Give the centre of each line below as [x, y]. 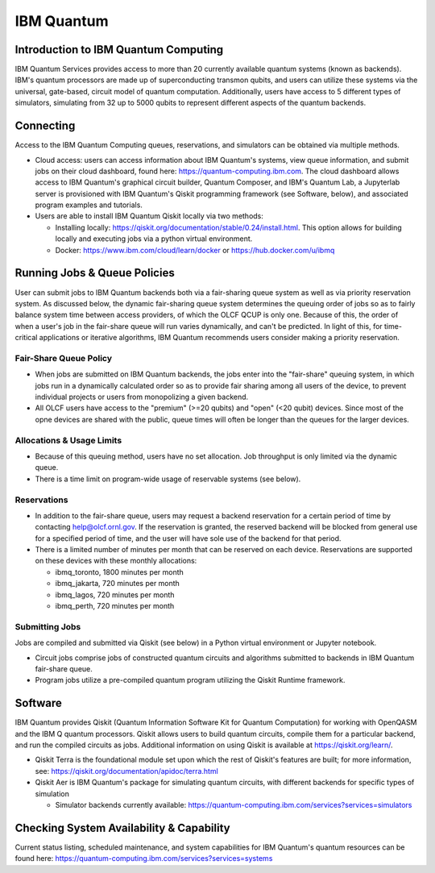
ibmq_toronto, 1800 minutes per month [120, 572]
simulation [52, 793]
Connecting [45, 126]
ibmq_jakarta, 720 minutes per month [118, 584]
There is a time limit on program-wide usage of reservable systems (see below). [168, 479]
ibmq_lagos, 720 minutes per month [115, 594]
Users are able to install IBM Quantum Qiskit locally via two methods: [149, 216]
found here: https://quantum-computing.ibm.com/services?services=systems [144, 858]
